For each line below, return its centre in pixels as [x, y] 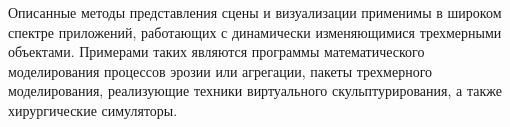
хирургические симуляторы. [93, 109]
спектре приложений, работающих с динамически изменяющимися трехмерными [255, 31]
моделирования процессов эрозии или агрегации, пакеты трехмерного [220, 70]
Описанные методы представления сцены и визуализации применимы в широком [255, 12]
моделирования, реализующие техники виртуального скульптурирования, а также [255, 90]
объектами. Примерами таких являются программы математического [216, 51]
